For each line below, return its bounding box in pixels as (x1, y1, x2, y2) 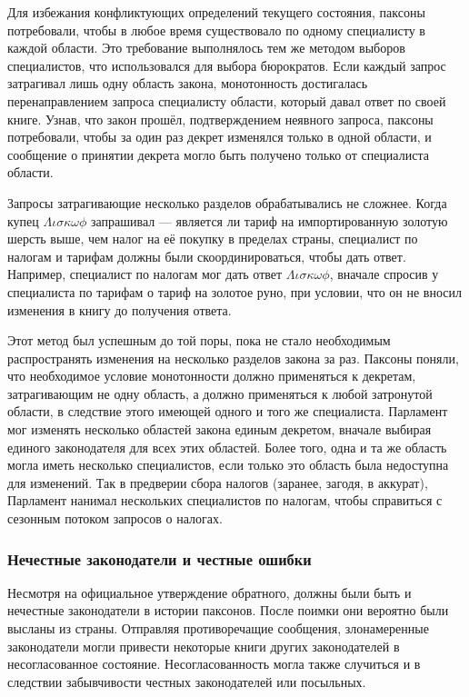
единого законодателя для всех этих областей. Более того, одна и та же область (7, 437, 447, 456)
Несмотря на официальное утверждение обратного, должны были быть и (7, 582, 412, 602)
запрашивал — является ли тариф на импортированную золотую (90, 211, 448, 230)
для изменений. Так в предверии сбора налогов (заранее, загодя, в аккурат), (7, 473, 428, 492)
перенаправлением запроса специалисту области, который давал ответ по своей (7, 91, 446, 110)
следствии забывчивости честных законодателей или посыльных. (7, 672, 366, 691)
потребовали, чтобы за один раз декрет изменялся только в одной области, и (7, 127, 432, 146)
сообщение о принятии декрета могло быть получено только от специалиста (7, 144, 429, 164)
